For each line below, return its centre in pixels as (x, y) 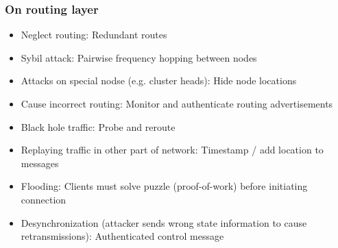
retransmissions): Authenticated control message (122, 236)
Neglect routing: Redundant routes (94, 35)
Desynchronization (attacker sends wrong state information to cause (164, 222)
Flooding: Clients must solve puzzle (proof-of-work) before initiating (164, 186)
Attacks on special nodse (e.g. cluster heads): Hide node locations (159, 80)
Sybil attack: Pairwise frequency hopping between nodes (139, 57)
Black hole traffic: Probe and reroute (98, 126)
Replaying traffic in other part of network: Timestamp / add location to (172, 150)
